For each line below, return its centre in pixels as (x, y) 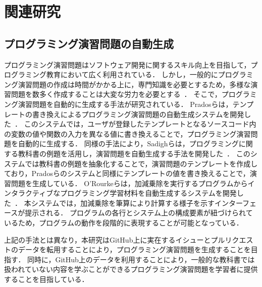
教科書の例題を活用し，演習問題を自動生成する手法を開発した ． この (134, 153)
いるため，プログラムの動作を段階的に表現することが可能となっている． (124, 223)
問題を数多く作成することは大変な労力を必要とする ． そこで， (116, 94)
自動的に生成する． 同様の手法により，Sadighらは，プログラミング (128, 143)
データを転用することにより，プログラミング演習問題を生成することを (134, 249)
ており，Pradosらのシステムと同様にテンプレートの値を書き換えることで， (127, 173)
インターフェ (235, 203)
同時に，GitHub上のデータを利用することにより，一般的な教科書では (141, 259)
